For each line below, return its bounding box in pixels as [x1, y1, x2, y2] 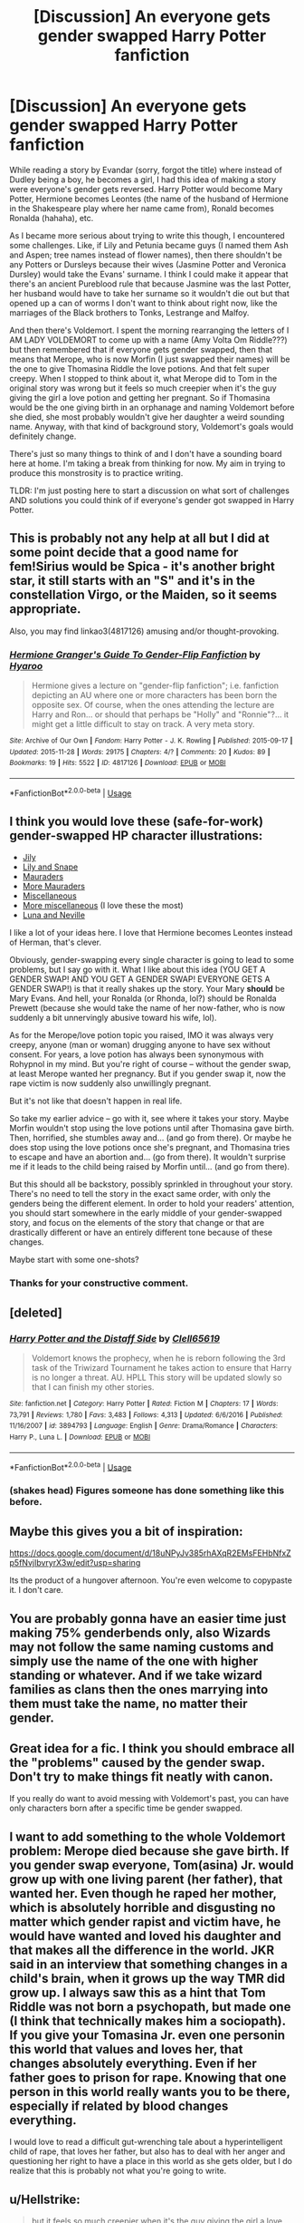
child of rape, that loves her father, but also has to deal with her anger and [9, 2146, 286, 2157]
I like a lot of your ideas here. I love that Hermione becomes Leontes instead [9, 927, 293, 938]
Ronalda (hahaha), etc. [9, 212, 94, 223]
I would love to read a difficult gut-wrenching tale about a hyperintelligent [9, 2137, 283, 2148]
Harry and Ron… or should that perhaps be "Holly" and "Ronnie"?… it [31, 709, 290, 720]
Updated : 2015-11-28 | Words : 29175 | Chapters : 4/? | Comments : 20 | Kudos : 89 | [9, 747, 271, 756]
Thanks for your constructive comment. [9, 1277, 189, 1289]
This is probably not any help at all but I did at [9, 530, 270, 546]
